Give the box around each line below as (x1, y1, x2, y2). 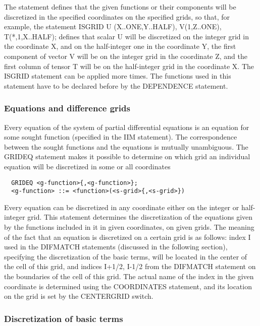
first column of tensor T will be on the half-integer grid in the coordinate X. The (4, 60, 254, 71)
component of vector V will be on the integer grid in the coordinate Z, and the (4, 50, 247, 61)
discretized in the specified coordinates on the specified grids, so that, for (4, 11, 230, 22)
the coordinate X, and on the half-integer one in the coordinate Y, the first (4, 41, 236, 51)
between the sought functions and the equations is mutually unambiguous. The (4, 141, 248, 152)
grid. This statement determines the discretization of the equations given (27, 212, 253, 222)
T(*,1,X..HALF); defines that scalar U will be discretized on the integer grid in (4, 31, 249, 41)
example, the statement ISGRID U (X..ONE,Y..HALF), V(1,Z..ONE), (4, 21, 222, 32)
